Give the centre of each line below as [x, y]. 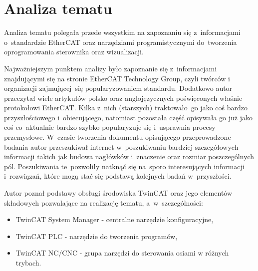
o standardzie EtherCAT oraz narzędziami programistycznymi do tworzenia [121, 42]
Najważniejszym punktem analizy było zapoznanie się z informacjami [111, 68]
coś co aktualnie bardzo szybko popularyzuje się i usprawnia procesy [110, 127]
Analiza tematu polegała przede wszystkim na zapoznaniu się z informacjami [122, 32]
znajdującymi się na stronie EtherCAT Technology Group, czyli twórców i [117, 78]
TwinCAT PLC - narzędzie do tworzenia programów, [97, 236]
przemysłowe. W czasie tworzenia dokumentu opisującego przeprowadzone [118, 137]
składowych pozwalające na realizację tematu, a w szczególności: [104, 202]
